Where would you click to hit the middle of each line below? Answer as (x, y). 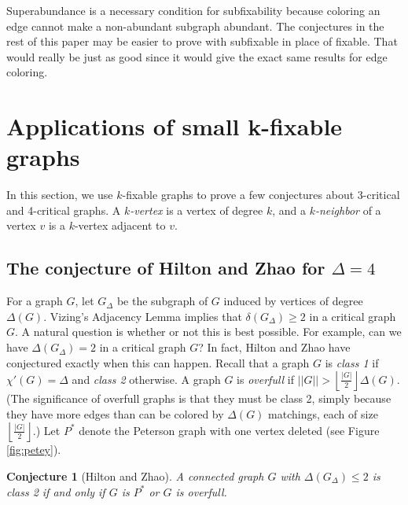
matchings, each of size (323, 413)
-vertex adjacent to (120, 225)
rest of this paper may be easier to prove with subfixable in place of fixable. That (202, 41)
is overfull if (266, 379)
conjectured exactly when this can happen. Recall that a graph (158, 362)
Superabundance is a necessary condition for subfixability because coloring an (193, 10)
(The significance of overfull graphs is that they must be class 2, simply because (199, 398)
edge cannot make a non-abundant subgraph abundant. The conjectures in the (195, 26)
